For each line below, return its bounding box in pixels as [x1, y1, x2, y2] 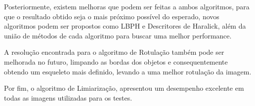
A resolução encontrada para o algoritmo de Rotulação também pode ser [4, 47, 224, 57]
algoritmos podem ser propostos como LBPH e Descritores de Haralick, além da [4, 21, 246, 31]
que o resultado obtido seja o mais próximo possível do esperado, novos [4, 11, 219, 21]
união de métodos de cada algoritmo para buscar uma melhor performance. [4, 30, 232, 40]
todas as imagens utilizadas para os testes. [4, 92, 132, 103]
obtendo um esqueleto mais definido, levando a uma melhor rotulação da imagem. [4, 66, 252, 76]
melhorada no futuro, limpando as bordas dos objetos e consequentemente [4, 56, 228, 67]
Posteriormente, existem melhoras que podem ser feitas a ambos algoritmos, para [4, 1, 250, 11]
